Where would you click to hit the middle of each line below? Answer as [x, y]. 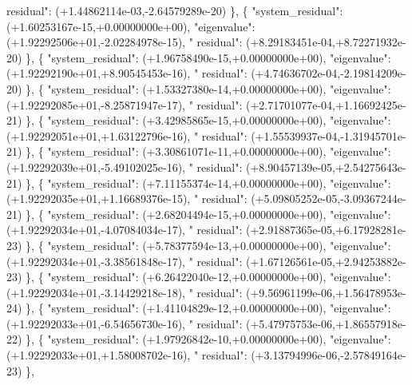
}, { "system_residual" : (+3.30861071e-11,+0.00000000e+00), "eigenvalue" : [208, 151]
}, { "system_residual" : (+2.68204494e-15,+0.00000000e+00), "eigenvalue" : [208, 214]
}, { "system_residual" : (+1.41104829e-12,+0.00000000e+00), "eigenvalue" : [208, 308]
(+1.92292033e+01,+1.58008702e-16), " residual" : [127, 355]
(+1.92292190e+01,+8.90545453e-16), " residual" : [127, 73]
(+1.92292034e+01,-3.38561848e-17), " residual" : [125, 261]
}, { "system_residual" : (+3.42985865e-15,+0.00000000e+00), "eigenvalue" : [208, 120]
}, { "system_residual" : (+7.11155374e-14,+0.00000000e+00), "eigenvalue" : [208, 183]
